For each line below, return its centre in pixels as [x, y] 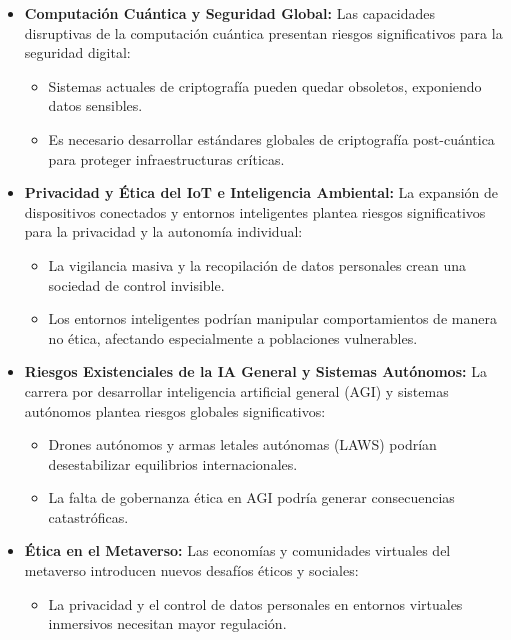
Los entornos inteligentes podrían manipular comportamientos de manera [272, 318]
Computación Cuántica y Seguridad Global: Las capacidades [230, 13]
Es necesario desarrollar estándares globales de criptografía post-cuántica [271, 138]
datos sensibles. [95, 105]
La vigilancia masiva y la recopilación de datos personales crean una [257, 264]
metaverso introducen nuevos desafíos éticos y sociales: [191, 570]
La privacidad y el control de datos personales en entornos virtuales [255, 603]
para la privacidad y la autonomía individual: [163, 231]
